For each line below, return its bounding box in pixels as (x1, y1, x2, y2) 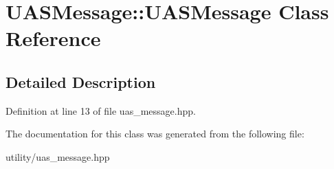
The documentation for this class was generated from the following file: (5, 126, 304, 141)
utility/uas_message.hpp (5, 149, 110, 164)
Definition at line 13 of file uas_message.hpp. (5, 103, 196, 117)
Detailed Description (5, 71, 156, 92)
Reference (5, 24, 101, 52)
